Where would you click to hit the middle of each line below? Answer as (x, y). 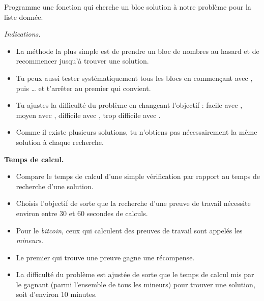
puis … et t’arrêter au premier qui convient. (83, 88)
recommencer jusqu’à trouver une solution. (82, 61)
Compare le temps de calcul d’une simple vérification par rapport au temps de (138, 176)
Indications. (22, 34)
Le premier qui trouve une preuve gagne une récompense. (105, 257)
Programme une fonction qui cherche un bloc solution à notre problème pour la (128, 7)
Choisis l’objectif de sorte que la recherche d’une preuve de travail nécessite (133, 203)
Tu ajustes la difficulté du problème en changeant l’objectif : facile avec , (129, 105)
